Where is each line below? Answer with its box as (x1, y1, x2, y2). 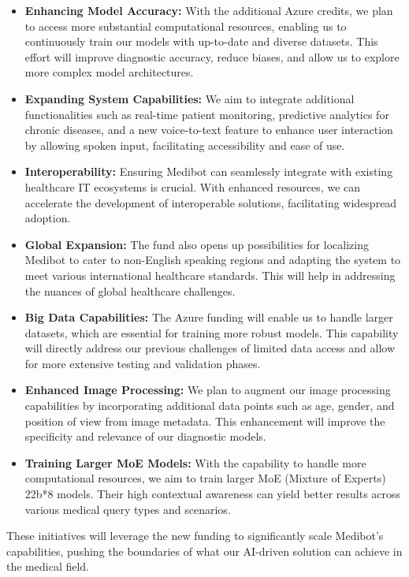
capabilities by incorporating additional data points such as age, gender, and (24, 397, 395, 414)
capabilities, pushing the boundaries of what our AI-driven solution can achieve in (6, 542, 403, 559)
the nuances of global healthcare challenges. (24, 282, 236, 299)
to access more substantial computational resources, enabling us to (24, 17, 347, 34)
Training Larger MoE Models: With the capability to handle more (24, 454, 366, 471)
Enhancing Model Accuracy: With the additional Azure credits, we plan (24, 2, 393, 18)
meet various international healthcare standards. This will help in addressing (24, 266, 396, 283)
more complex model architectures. (24, 64, 194, 80)
